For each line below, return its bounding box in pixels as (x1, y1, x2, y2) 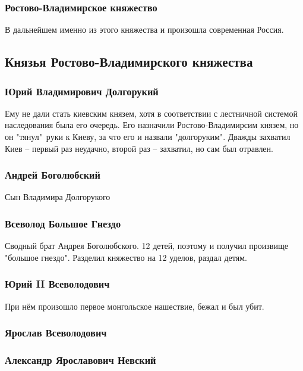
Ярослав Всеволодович (5, 325, 107, 340)
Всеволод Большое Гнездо (5, 216, 121, 230)
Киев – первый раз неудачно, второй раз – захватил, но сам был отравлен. (5, 142, 273, 154)
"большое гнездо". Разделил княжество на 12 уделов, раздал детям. (5, 251, 247, 263)
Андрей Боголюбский (5, 167, 100, 182)
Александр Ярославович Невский (5, 352, 156, 367)
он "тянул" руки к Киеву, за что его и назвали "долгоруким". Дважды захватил (5, 130, 291, 142)
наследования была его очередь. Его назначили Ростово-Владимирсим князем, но (5, 119, 299, 131)
